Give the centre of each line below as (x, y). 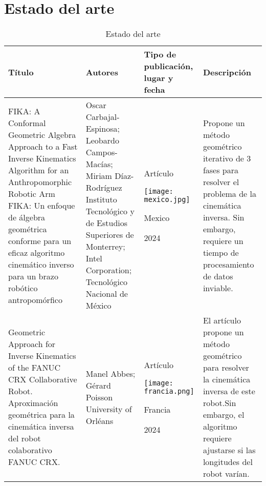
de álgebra (27, 217)
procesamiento (228, 264)
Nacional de (107, 294)
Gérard (98, 385)
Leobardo (102, 140)
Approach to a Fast (43, 146)
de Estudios (107, 223)
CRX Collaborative (43, 379)
